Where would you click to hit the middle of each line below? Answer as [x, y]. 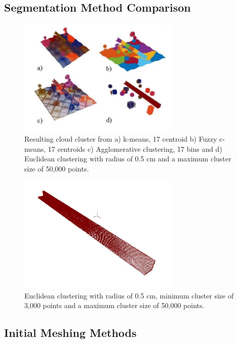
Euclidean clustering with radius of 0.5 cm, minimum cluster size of [129, 295]
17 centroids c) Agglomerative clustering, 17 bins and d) [135, 148]
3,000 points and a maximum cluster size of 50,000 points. [114, 305]
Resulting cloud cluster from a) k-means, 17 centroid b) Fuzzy [121, 139]
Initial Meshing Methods [70, 333]
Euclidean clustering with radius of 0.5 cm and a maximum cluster [128, 159]
